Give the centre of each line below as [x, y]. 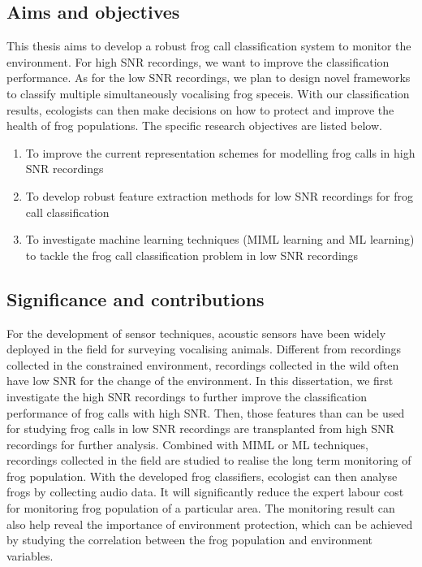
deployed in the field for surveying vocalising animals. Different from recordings [204, 349]
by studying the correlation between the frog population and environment [190, 540]
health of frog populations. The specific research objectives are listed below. [194, 126]
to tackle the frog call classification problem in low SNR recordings [192, 255]
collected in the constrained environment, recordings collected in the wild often [203, 364]
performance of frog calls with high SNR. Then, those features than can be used [206, 412]
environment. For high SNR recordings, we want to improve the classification [198, 61]
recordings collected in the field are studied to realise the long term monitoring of [209, 460]
